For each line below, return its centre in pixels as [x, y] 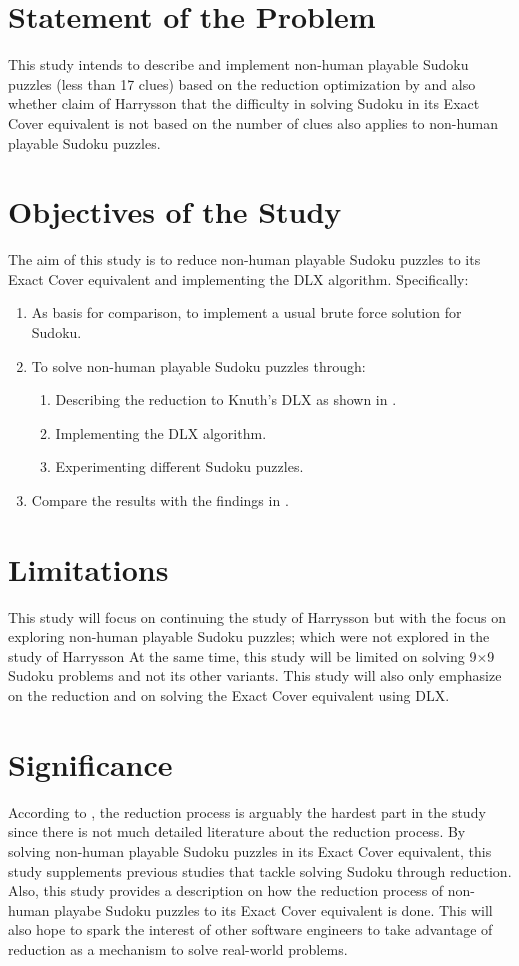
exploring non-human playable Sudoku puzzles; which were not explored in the [249, 636]
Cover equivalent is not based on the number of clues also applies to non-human [253, 122]
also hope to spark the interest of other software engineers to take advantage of [250, 929]
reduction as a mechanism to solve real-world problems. [178, 948]
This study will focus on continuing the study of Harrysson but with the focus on [257, 616]
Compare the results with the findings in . [160, 499]
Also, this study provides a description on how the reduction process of [226, 890]
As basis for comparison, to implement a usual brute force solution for [246, 312]
